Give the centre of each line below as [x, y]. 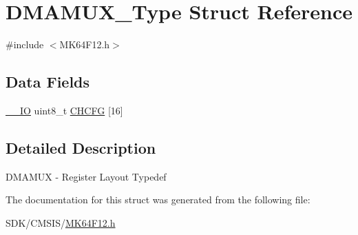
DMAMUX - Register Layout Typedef [86, 176]
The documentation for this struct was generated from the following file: [158, 200]
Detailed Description [81, 147]
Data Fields [48, 82]
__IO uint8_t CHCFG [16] [64, 110]
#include [25, 44]
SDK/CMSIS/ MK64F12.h [61, 222]
